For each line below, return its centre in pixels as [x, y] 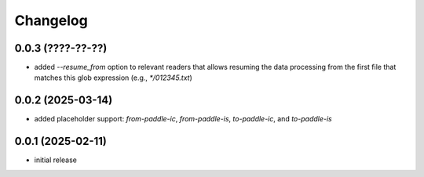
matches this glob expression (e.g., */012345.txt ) [113, 78]
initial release [56, 160]
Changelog [51, 20]
